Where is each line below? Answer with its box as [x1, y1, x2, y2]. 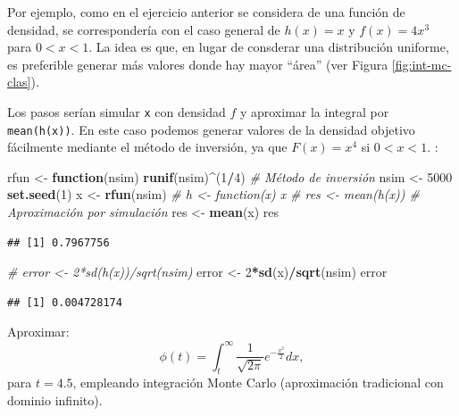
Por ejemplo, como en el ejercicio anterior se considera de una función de [7, 3, 405, 21]
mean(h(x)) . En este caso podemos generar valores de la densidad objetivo [7, 120, 415, 138]
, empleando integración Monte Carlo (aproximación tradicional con [72, 373, 444, 392]
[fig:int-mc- [391, 54, 452, 73]
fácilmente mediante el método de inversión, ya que [7, 137, 288, 156]
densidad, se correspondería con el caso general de [7, 20, 280, 38]
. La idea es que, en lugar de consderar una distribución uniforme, [88, 37, 449, 56]
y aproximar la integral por [239, 102, 389, 121]
